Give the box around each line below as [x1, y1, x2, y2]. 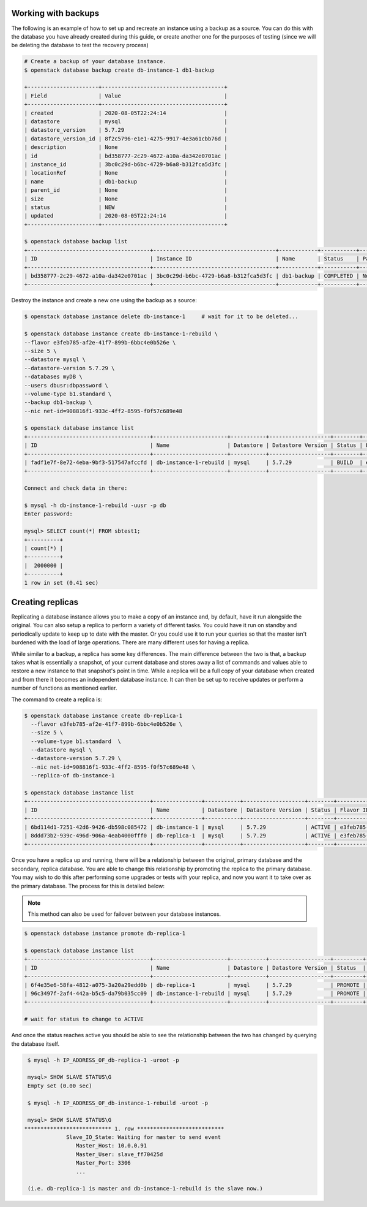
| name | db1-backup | [24, 178, 228, 185]
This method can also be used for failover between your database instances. [28, 910, 221, 918]
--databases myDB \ [24, 373, 83, 380]
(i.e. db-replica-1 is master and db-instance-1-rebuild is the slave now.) [28, 1185, 263, 1192]
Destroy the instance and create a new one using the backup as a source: [11, 297, 197, 304]
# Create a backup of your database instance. [24, 58, 166, 65]
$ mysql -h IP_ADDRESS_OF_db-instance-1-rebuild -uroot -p [28, 1099, 209, 1106]
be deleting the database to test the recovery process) [11, 42, 149, 49]
